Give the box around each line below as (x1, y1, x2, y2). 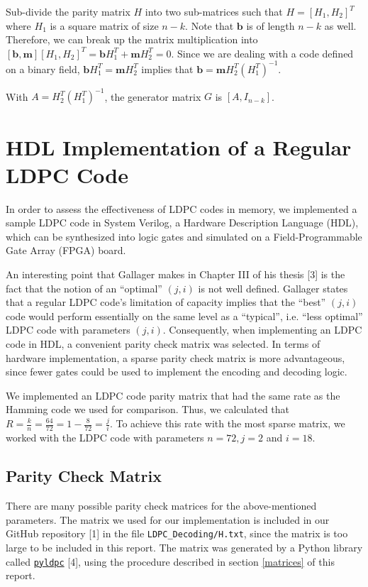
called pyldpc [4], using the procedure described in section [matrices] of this (6, 554, 335, 569)
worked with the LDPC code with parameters (6, 430, 204, 445)
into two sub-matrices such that (145, 4, 283, 18)
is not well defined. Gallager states (198, 280, 348, 295)
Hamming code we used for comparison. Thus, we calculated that (6, 402, 290, 417)
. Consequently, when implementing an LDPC (162, 322, 362, 337)
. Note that (185, 18, 234, 33)
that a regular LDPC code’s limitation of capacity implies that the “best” (6, 295, 326, 309)
